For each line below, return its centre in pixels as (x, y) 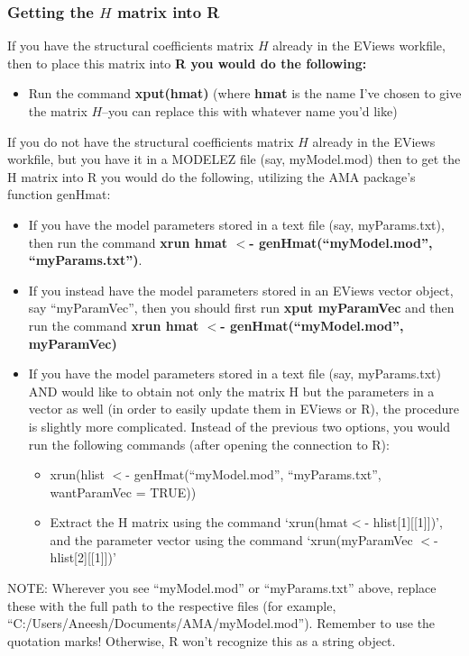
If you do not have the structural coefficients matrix (151, 141)
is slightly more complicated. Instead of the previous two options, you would (239, 426)
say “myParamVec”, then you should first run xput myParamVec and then (241, 308)
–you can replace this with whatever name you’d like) (250, 111)
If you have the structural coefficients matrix (131, 46)
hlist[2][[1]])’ (83, 557)
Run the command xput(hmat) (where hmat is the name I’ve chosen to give (245, 93)
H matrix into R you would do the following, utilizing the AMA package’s (212, 176)
